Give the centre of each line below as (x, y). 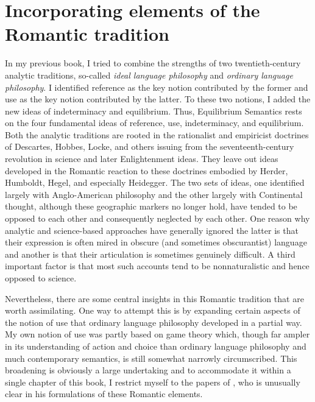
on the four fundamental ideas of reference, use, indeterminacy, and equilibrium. (154, 123)
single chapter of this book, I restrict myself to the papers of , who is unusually (153, 382)
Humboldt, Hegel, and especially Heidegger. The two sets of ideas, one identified (155, 182)
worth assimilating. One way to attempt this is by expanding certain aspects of (153, 310)
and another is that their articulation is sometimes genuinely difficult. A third (150, 254)
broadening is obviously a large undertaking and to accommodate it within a (148, 370)
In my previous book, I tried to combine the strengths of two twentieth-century (153, 63)
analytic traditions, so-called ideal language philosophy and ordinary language (149, 75)
